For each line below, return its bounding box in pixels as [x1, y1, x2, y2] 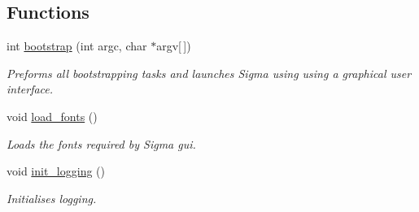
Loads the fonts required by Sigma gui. [7, 135, 196, 152]
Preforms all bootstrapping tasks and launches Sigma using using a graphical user [7, 64, 412, 81]
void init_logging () [7, 162, 105, 180]
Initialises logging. [7, 189, 97, 206]
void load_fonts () [7, 107, 98, 124]
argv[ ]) [156, 37, 191, 54]
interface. [7, 80, 54, 97]
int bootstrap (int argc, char [7, 37, 147, 54]
